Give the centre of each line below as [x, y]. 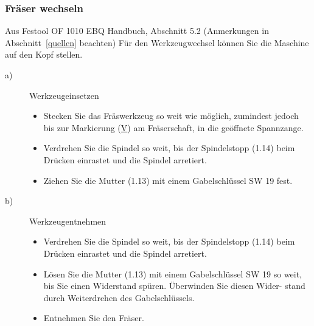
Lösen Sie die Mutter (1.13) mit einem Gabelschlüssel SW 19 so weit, [173, 273]
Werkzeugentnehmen [68, 221]
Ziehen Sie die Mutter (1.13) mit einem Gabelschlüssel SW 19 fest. [168, 180]
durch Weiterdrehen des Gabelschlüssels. [119, 297]
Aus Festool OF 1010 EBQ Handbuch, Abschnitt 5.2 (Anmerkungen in [137, 31]
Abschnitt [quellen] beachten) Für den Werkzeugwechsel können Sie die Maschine [157, 42]
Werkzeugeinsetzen [64, 95]
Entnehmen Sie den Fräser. [94, 318]
